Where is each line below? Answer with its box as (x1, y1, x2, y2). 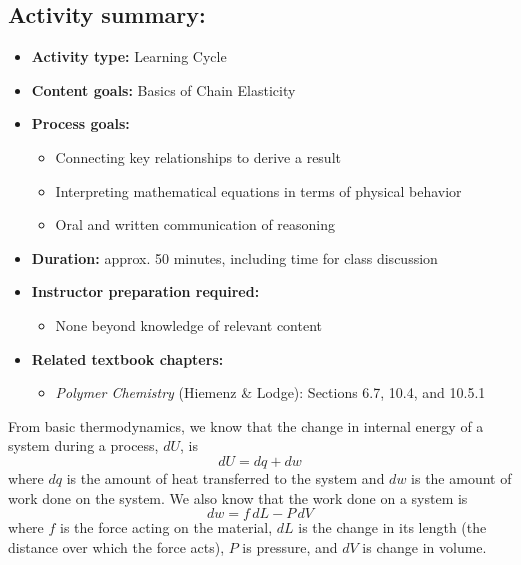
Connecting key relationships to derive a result (55, 146, 341, 167)
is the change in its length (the (298, 517, 487, 538)
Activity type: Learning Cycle (31, 46, 227, 67)
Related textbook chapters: (31, 348, 224, 369)
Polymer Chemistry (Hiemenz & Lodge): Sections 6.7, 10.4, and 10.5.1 (55, 382, 486, 403)
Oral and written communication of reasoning (55, 214, 336, 235)
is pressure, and (242, 536, 338, 557)
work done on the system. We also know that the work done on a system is (8, 487, 468, 508)
